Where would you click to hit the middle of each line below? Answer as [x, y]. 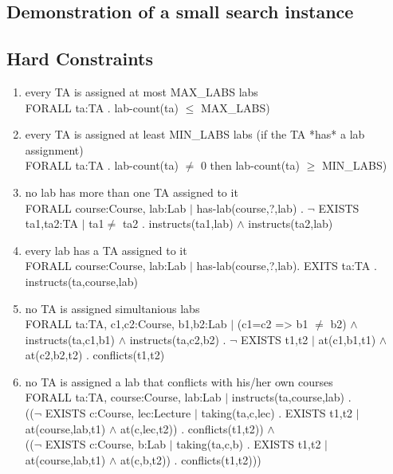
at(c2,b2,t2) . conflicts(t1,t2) [95, 355]
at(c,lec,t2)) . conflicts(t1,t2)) [192, 428]
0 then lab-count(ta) [250, 165]
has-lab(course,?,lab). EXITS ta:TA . [287, 266]
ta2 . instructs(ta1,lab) [178, 223]
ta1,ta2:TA [51, 223]
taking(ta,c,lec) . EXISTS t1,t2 [277, 413]
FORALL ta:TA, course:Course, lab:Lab [123, 397]
